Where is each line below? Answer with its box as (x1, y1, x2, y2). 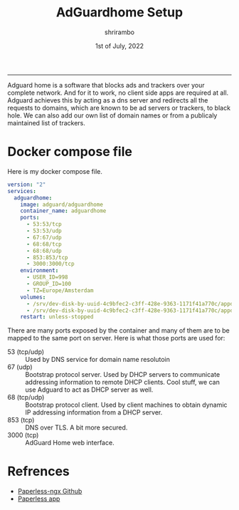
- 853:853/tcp (26, 254, 69, 261)
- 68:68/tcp (26, 240, 62, 248)
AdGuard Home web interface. (25, 439, 115, 447)
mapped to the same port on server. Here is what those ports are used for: (7, 334, 225, 343)
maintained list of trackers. (7, 118, 85, 127)
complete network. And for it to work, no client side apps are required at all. (7, 88, 229, 97)
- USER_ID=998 (26, 274, 69, 281)
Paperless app (17, 494, 60, 503)
